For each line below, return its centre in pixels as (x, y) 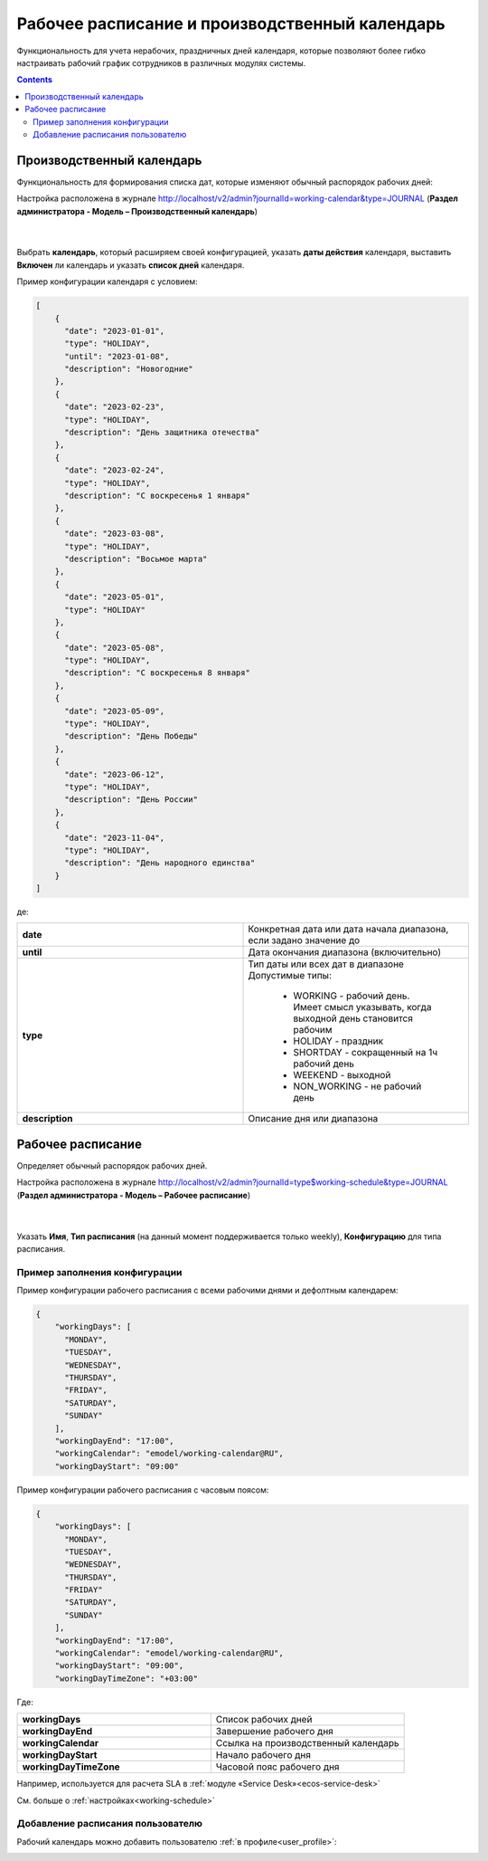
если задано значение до (304, 940)
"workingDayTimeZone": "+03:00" (127, 1678)
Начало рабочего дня (263, 1755)
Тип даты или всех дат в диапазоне (326, 964)
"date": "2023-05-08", (115, 648)
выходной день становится (353, 1018)
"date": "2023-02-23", (115, 407)
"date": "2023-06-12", (115, 774)
